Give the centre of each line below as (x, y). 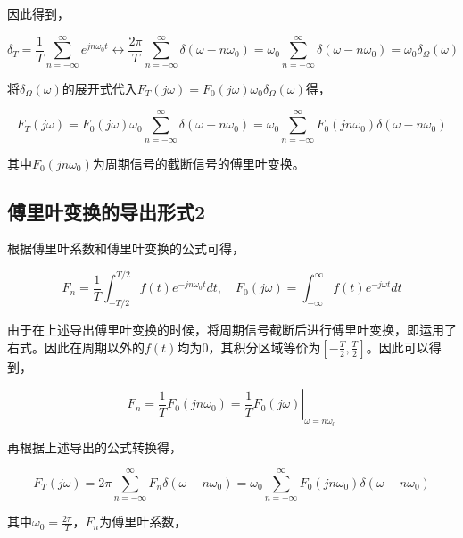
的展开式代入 (99, 88)
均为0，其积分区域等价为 (249, 347)
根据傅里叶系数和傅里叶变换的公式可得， (126, 248)
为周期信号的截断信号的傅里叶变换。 (198, 163)
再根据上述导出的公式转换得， (95, 447)
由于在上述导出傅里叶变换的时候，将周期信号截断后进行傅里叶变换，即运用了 (232, 330)
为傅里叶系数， (143, 521)
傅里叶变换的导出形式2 (107, 211)
